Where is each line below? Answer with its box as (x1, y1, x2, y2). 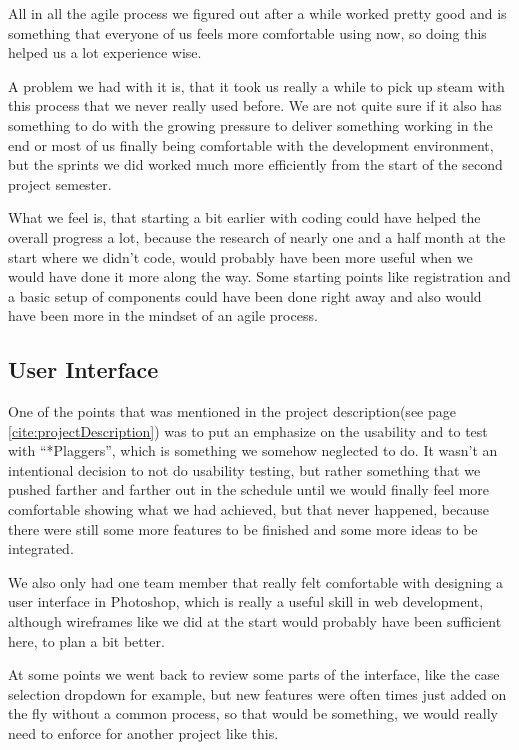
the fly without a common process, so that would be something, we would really (8, 703, 498, 724)
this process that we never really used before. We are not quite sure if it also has (8, 95, 502, 116)
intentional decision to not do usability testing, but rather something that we (8, 459, 481, 480)
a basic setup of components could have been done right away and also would (8, 285, 482, 306)
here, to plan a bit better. (8, 630, 165, 651)
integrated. (8, 538, 74, 559)
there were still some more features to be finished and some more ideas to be (8, 518, 478, 539)
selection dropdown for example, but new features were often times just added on (8, 683, 507, 704)
